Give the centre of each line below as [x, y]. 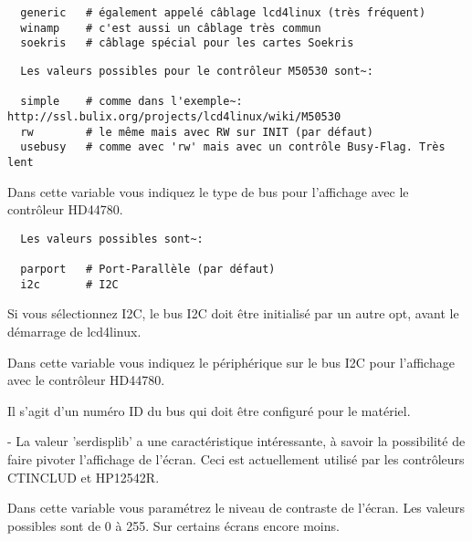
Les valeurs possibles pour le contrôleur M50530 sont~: [197, 71]
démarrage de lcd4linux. [74, 331]
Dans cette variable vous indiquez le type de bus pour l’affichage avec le [208, 191]
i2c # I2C [69, 284]
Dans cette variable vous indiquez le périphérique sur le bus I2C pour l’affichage [231, 362]
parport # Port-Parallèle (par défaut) [148, 270]
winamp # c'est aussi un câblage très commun [171, 28]
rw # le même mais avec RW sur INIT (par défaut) [197, 132]
